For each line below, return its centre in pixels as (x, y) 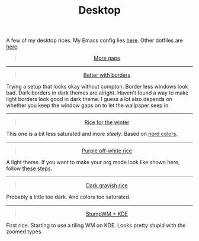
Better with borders (107, 75)
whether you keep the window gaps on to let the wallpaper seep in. (88, 105)
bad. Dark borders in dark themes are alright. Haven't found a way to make (97, 93)
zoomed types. (25, 232)
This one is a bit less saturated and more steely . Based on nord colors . (92, 134)
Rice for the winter (107, 122)
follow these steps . (29, 168)
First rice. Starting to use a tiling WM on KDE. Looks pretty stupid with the (96, 226)
